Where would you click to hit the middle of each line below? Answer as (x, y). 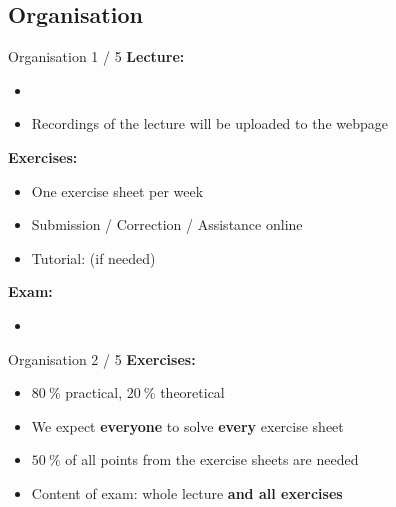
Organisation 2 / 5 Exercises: (102, 358)
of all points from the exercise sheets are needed (212, 459)
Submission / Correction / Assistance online (167, 224)
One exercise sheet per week (117, 190)
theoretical (192, 392)
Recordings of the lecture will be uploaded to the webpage (209, 123)
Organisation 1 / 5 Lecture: (96, 56)
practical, (94, 392)
